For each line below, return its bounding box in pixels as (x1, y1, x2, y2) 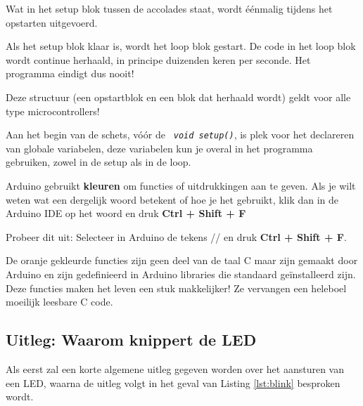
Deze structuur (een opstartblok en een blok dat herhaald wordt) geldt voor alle (6, 89, 351, 104)
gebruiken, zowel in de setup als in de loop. (6, 155, 191, 169)
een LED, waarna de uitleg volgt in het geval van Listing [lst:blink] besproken (6, 375, 340, 390)
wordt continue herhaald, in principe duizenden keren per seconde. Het (6, 52, 311, 67)
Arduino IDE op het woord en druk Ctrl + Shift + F (6, 206, 246, 221)
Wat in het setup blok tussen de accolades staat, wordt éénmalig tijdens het (6, 1, 333, 15)
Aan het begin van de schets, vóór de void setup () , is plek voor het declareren (6, 127, 355, 142)
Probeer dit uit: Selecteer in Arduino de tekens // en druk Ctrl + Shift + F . (6, 229, 347, 244)
